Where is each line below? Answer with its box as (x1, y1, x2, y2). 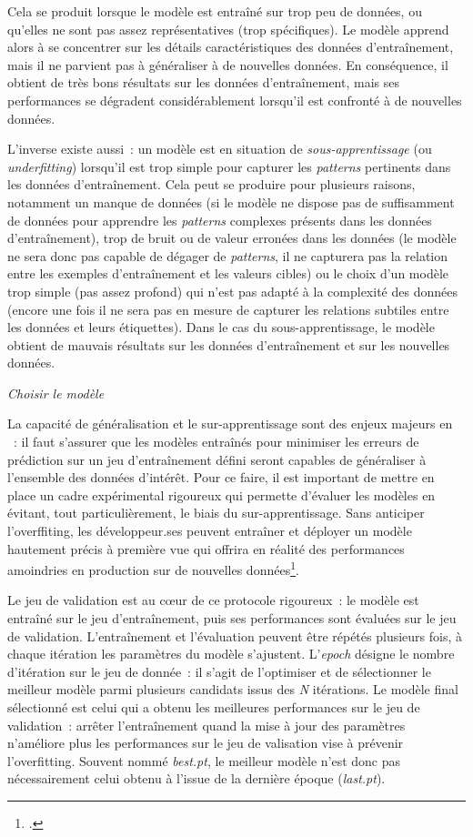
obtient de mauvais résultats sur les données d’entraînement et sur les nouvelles (7, 335, 450, 354)
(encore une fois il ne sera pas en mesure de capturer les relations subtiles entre (7, 299, 449, 318)
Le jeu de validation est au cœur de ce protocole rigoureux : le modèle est (7, 590, 419, 610)
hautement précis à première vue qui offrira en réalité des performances (7, 539, 405, 558)
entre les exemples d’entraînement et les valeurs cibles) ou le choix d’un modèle (7, 264, 448, 283)
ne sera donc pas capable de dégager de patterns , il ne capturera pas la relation (7, 246, 448, 265)
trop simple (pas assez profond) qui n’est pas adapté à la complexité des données (7, 281, 458, 300)
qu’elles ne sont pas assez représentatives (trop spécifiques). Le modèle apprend (7, 19, 449, 38)
